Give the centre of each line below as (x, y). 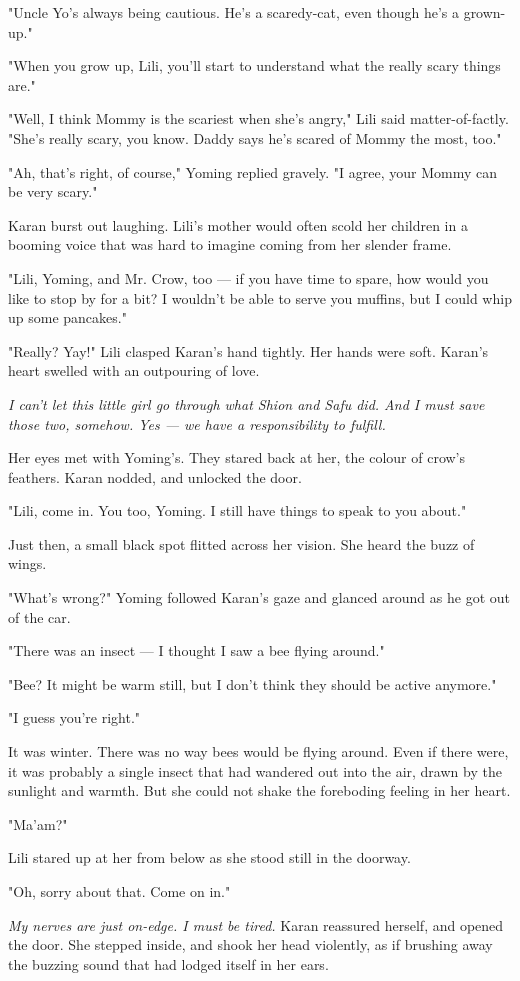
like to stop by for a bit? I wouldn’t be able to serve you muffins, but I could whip (260, 297)
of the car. (39, 616)
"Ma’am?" (38, 823)
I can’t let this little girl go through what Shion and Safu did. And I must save (246, 403)
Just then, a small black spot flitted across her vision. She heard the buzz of (241, 543)
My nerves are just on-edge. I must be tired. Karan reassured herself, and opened (256, 924)
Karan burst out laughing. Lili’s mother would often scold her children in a (238, 224)
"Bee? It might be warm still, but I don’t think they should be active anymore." (252, 683)
